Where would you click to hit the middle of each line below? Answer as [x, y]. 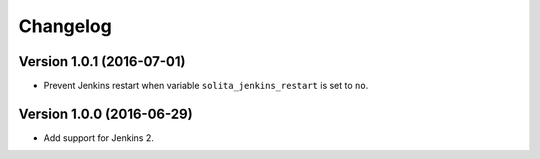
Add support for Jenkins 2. [98, 137]
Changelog [65, 26]
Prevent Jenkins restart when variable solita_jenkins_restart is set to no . [206, 86]
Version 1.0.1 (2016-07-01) [102, 61]
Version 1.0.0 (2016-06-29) [106, 113]
